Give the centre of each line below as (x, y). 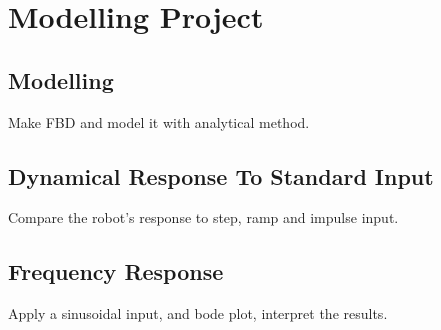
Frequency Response (116, 271)
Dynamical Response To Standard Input (221, 175)
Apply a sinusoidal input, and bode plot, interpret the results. (198, 313)
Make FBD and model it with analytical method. (159, 121)
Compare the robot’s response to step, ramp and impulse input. (203, 217)
